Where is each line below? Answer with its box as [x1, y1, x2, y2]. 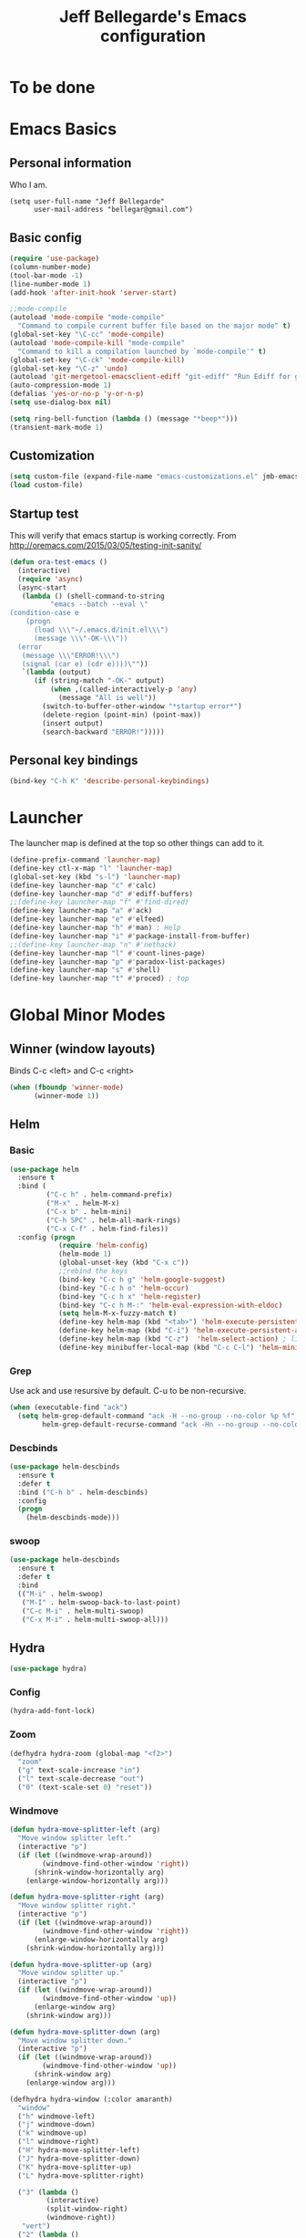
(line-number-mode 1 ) [9, 279, 92, 288]
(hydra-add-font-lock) [9, 1707, 96, 1716]
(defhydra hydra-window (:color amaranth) [9, 2095, 173, 2104]
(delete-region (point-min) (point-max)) [42, 710, 202, 719]
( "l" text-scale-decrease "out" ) [17, 1774, 145, 1783]
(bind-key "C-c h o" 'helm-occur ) [57, 1283, 189, 1292]
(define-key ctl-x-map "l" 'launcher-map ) [9, 863, 173, 873]
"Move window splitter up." [17, 1969, 125, 1978]
